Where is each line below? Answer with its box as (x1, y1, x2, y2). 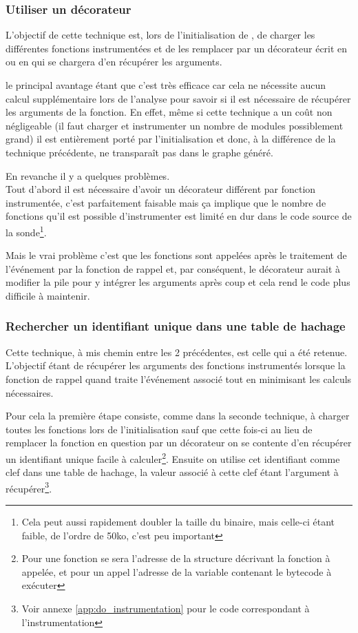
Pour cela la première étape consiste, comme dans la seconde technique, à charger (6, 408, 350, 423)
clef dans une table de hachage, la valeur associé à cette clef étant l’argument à (6, 465, 339, 479)
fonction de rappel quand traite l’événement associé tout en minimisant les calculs (6, 371, 352, 386)
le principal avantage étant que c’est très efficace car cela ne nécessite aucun (6, 78, 326, 92)
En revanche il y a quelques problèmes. (6, 168, 170, 183)
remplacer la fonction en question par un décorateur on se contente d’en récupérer (6, 435, 352, 450)
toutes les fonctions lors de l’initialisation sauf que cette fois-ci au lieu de (6, 422, 313, 436)
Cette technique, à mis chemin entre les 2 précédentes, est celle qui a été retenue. (6, 344, 348, 359)
